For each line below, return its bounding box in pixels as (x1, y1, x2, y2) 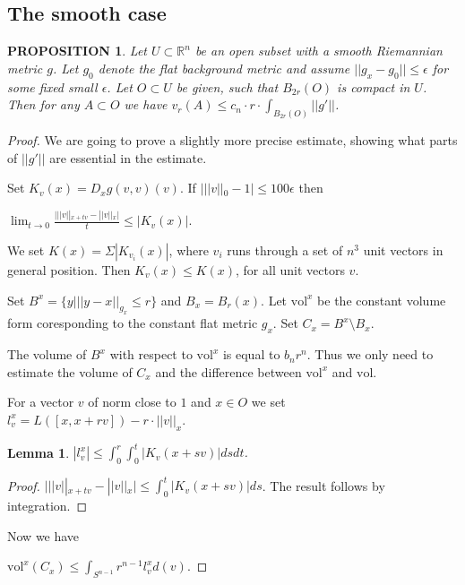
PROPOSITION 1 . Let (7, 41, 148, 60)
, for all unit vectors (236, 260, 345, 279)
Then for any (7, 95, 80, 114)
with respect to (109, 345, 193, 364)
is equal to (222, 345, 280, 364)
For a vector (7, 392, 74, 411)
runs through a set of (227, 240, 343, 259)
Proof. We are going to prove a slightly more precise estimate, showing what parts (7, 131, 458, 150)
